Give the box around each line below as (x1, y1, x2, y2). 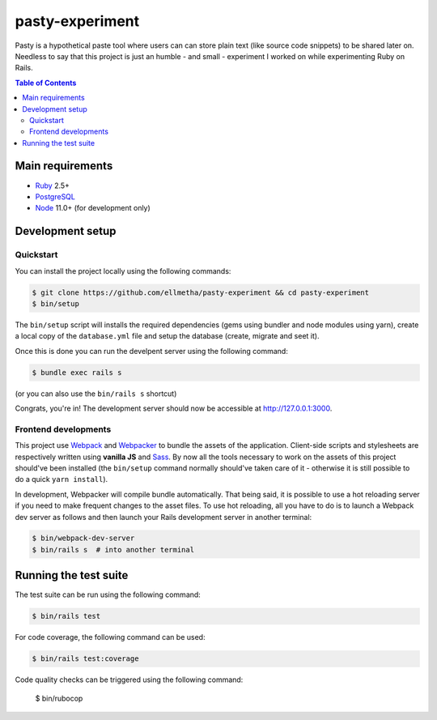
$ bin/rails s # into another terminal (32, 545, 194, 554)
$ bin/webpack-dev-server (32, 534, 135, 543)
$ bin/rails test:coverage (32, 654, 139, 663)
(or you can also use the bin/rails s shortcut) (15, 389, 177, 398)
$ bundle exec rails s (32, 368, 122, 377)
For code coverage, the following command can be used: (15, 633, 206, 642)
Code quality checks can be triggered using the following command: (15, 675, 244, 684)
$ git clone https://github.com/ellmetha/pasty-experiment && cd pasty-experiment (32, 288, 370, 297)
